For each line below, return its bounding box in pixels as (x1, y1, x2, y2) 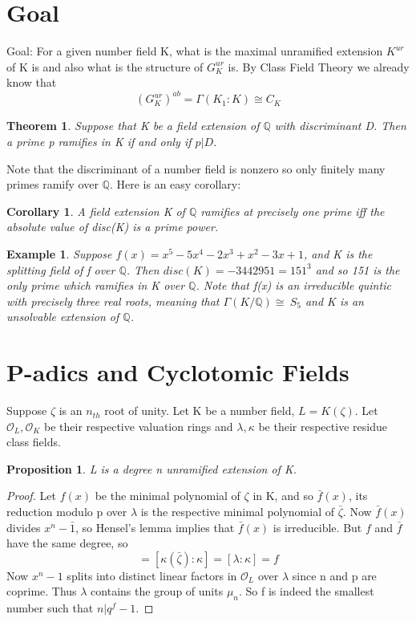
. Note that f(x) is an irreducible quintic (196, 277, 391, 294)
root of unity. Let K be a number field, (104, 402, 295, 419)
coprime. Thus (6, 583, 77, 600)
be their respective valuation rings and (44, 417, 233, 434)
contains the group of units (91, 583, 224, 600)
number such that (6, 600, 94, 616)
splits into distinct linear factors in (67, 567, 237, 583)
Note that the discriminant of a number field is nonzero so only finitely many (6, 160, 386, 177)
